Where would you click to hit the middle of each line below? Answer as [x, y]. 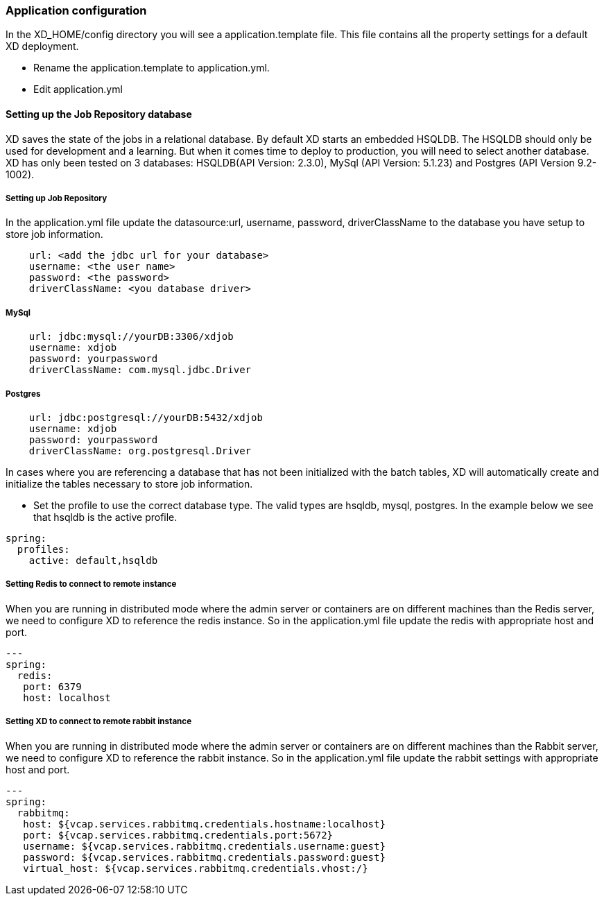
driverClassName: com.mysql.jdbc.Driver [140, 370]
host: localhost [67, 697]
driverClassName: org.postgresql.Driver [140, 450]
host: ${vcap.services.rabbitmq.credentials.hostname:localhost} [204, 824]
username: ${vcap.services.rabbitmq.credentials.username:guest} [204, 846]
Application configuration [76, 10]
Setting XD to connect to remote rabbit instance [99, 722]
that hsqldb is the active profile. [105, 517]
